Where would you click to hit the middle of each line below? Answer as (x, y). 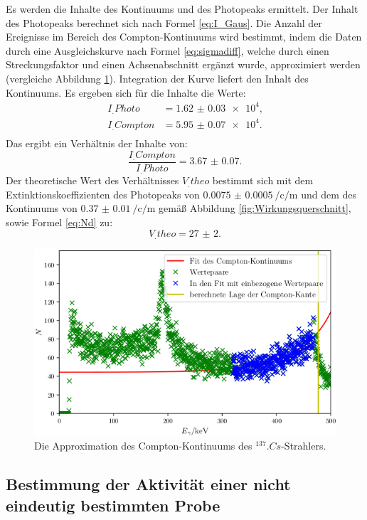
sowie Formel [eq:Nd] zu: (59, 222)
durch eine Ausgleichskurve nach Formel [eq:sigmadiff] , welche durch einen (167, 50)
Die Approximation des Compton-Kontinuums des (143, 446)
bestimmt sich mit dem (263, 180)
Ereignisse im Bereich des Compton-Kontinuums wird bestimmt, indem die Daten (184, 37)
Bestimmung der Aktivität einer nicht (148, 484)
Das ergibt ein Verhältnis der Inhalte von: (97, 143)
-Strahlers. (304, 446)
